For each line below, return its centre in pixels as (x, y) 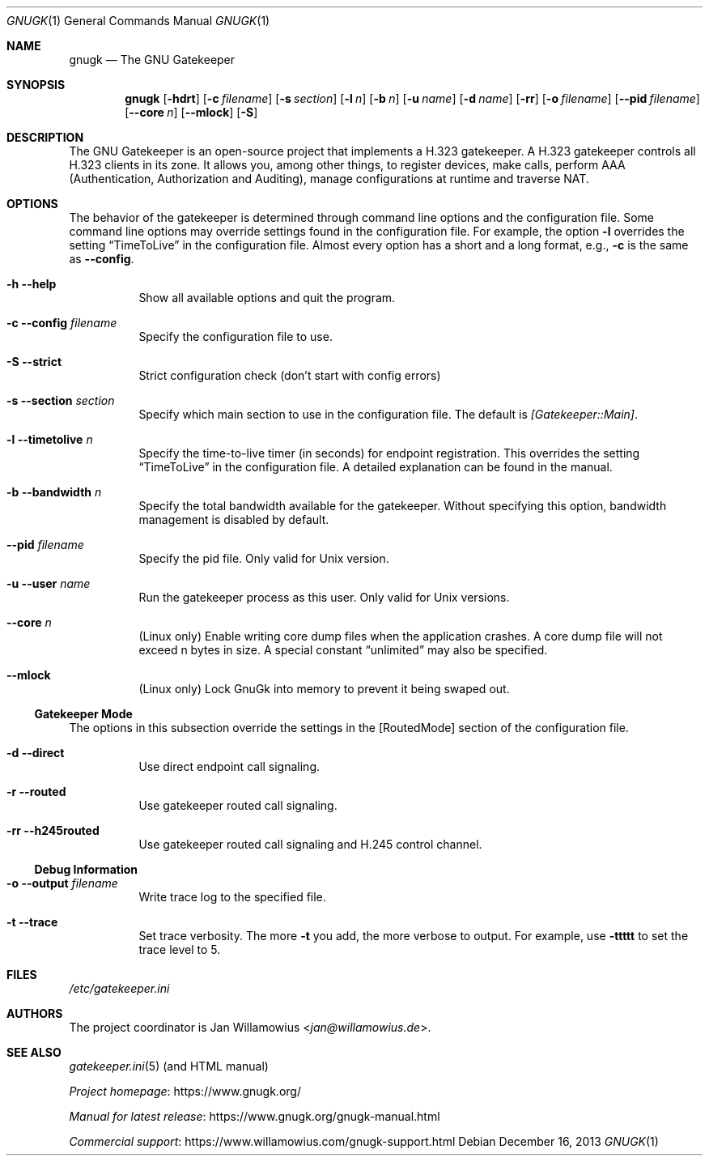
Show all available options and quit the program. (267, 298)
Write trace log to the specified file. (232, 897)
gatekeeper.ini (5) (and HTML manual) (169, 1066)
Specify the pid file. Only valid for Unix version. (264, 558)
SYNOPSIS (36, 85)
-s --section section (61, 400)
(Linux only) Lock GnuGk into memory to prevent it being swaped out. (324, 689)
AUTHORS (35, 1013)
